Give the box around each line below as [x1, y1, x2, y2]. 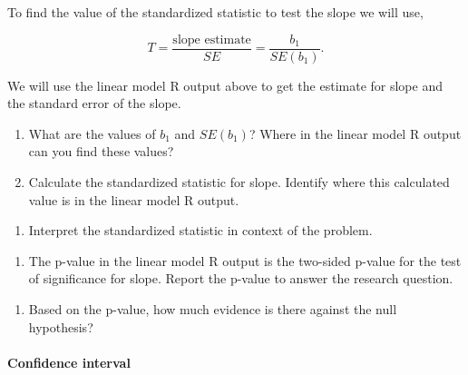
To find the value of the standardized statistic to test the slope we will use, [7, 3, 424, 21]
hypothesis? [28, 317, 93, 336]
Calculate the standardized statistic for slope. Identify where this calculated [28, 173, 450, 192]
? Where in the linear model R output [249, 123, 462, 143]
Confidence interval [7, 352, 131, 371]
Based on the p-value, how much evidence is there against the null [28, 300, 397, 318]
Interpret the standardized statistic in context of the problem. [28, 221, 373, 240]
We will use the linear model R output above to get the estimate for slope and [7, 75, 443, 94]
